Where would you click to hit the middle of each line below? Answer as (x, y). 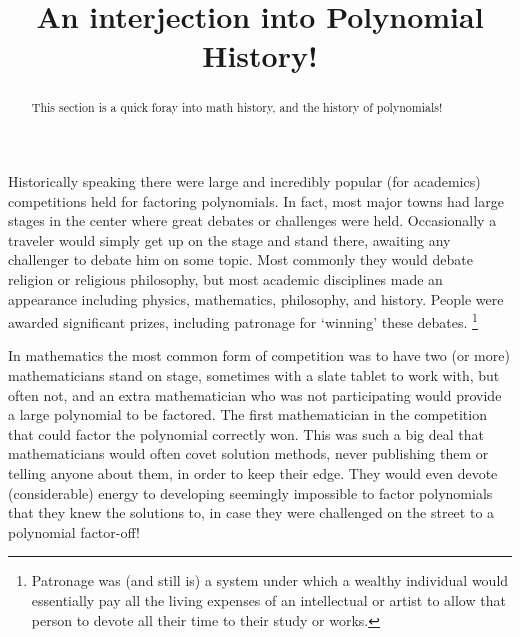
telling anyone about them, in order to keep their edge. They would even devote (253, 472)
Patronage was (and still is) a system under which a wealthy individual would (270, 580)
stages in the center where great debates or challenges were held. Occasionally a (252, 220)
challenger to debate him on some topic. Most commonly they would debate (240, 259)
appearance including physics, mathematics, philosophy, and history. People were (256, 298)
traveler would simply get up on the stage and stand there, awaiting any (229, 239)
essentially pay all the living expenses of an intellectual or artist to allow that (268, 599)
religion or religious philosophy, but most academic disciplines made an (225, 278)
